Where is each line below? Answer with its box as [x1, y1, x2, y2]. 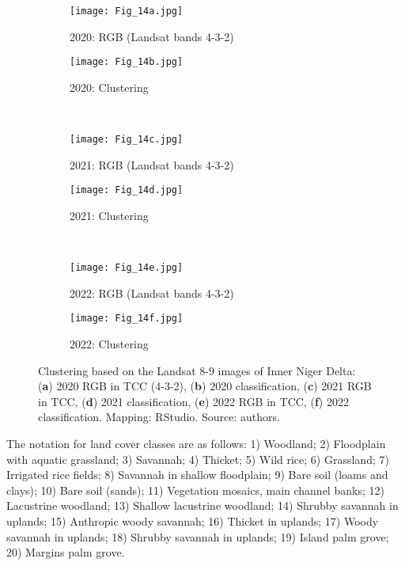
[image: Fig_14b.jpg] [70, 56, 184, 68]
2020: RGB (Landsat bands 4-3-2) [70, 28, 234, 44]
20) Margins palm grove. [6, 544, 125, 560]
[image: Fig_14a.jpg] [70, 6, 184, 17]
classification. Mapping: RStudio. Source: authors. [38, 408, 280, 425]
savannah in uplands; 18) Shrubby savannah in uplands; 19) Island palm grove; [6, 528, 389, 545]
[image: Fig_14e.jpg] [70, 262, 184, 274]
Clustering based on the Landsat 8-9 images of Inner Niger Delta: [38, 362, 356, 378]
